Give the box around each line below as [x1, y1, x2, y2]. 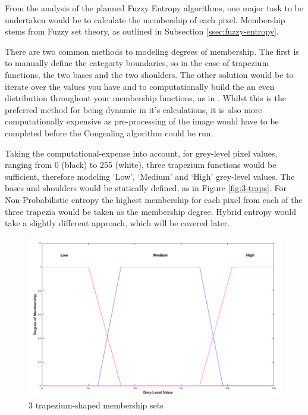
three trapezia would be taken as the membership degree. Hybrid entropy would [5, 205, 296, 217]
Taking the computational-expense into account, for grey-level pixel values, [5, 146, 278, 159]
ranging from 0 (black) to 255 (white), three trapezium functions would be [5, 158, 276, 171]
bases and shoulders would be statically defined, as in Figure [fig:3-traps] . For [5, 182, 287, 194]
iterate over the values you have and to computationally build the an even [5, 80, 275, 92]
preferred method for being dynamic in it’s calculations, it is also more [5, 103, 262, 116]
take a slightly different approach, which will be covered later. [5, 217, 230, 229]
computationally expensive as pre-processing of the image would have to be [5, 115, 279, 127]
